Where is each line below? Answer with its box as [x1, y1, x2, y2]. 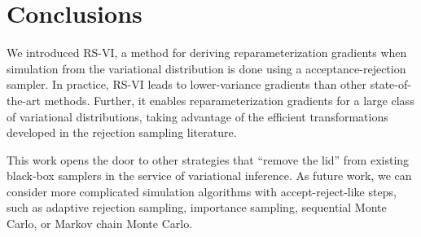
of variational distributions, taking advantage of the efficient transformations [7, 108, 388, 125]
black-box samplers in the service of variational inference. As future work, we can [7, 167, 412, 184]
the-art [7, 91, 42, 108]
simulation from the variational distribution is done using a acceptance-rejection [7, 59, 406, 77]
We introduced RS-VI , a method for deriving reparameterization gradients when [7, 44, 407, 61]
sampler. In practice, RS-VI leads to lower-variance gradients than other [7, 76, 367, 93]
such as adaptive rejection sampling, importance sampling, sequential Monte [7, 199, 387, 216]
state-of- [370, 76, 411, 93]
